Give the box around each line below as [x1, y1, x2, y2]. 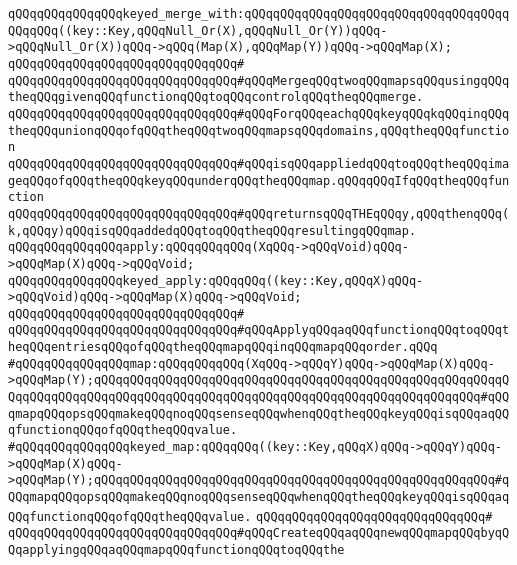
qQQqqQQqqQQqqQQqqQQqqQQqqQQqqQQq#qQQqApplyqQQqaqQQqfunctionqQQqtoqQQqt [8, 323, 510, 338]
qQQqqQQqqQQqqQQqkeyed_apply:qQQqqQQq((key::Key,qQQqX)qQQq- [8, 273, 424, 288]
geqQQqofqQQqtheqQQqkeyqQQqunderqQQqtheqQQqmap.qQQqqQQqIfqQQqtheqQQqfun [8, 173, 510, 188]
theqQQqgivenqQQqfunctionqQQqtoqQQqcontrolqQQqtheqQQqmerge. [8, 90, 424, 105]
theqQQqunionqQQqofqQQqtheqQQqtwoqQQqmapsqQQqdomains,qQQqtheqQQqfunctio [8, 123, 510, 138]
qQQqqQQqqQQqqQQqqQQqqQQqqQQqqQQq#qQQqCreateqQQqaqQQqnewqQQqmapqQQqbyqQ [8, 526, 510, 541]
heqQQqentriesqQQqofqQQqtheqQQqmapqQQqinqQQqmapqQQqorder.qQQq [8, 340, 438, 355]
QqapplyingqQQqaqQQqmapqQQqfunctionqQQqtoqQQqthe [8, 543, 345, 557]
